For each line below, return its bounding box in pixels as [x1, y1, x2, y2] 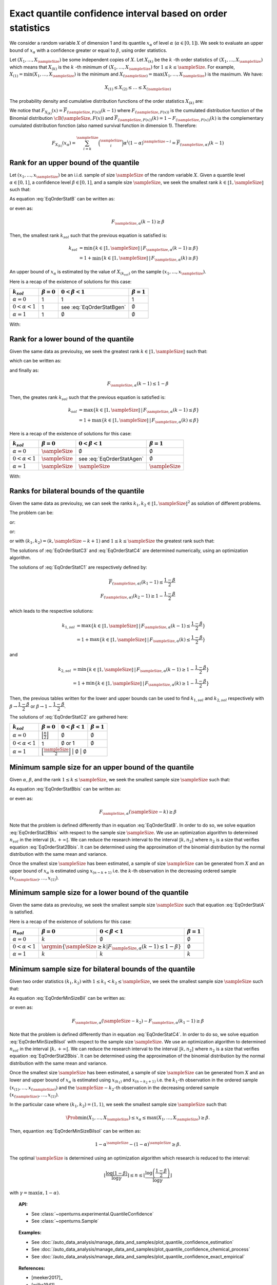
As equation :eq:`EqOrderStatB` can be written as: [9, 196, 115, 202]
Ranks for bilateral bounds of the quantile [9, 486, 145, 495]
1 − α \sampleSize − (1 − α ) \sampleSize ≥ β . [95, 1141, 181, 1147]
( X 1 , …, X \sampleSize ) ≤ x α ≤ [86, 1114, 146, 1122]
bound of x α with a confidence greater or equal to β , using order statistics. [9, 47, 168, 54]
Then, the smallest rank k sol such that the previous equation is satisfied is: [9, 232, 167, 240]
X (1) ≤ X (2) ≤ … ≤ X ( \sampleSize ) [104, 85, 171, 91]
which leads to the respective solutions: [9, 608, 94, 614]
